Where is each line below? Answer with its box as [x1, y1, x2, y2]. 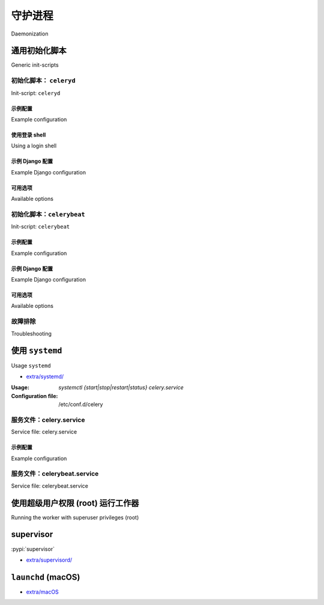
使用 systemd [11, 346, 62, 356]
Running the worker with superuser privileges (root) [11, 514, 139, 521]
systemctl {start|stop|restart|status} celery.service [58, 384, 184, 391]
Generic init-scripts [11, 61, 59, 69]
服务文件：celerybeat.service [11, 470, 99, 478]
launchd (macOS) [11, 572, 80, 582]
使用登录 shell [11, 131, 46, 138]
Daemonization [11, 30, 49, 37]
